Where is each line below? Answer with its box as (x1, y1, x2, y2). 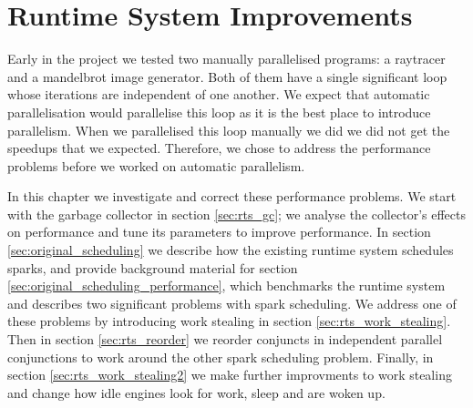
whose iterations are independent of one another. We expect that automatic (7, 85, 430, 104)
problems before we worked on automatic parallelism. (7, 156, 305, 175)
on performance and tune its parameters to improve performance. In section (7, 222, 431, 241)
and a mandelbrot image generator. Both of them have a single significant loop (7, 66, 447, 86)
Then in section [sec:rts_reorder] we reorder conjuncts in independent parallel (7, 330, 443, 349)
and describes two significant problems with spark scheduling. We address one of (7, 293, 457, 312)
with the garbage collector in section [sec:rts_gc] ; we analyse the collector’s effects (7, 204, 466, 223)
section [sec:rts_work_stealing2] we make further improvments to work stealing (7, 365, 452, 384)
